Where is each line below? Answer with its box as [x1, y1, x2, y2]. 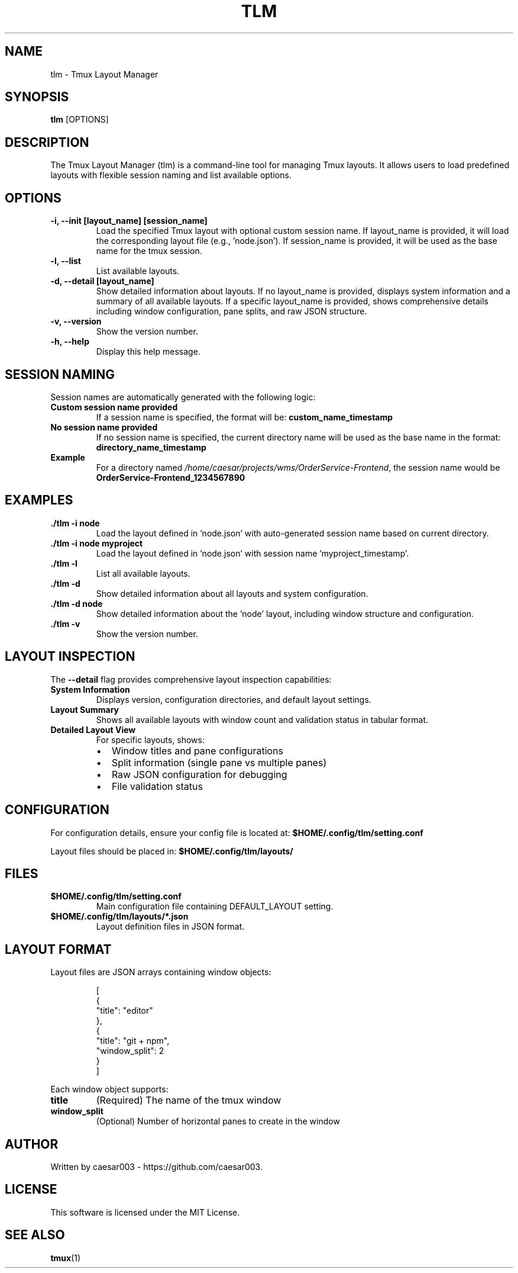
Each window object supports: [50, 1084, 169, 1095]
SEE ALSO [5, 1227, 65, 1243]
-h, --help [50, 336, 89, 347]
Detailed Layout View [50, 724, 136, 735]
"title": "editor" [96, 1005, 153, 1016]
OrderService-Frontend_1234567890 [96, 472, 245, 483]
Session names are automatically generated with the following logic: [50, 391, 316, 402]
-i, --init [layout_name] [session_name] [50, 216, 208, 226]
